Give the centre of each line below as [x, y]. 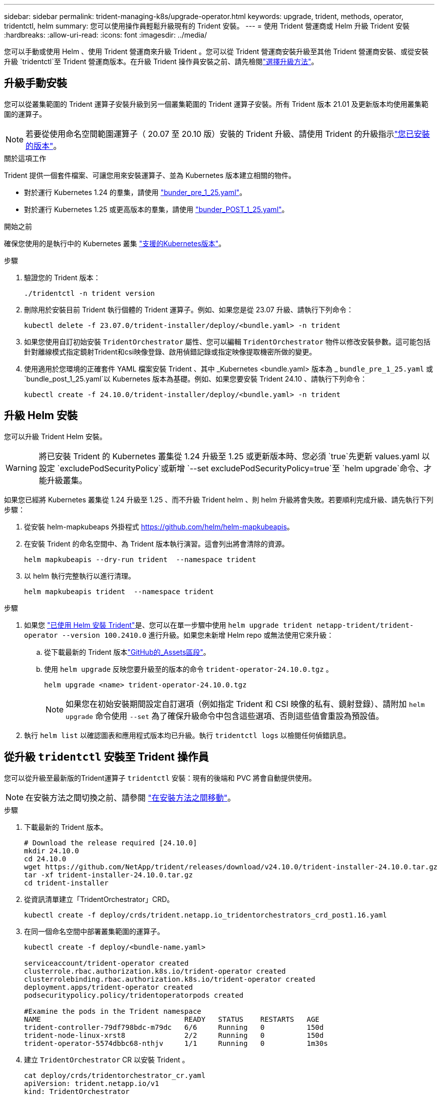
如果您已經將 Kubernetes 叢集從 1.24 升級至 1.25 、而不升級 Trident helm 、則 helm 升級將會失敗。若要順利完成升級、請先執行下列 [219, 499]
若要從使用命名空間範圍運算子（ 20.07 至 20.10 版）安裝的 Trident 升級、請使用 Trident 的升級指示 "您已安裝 [228, 134]
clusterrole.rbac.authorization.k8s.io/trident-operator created [155, 971]
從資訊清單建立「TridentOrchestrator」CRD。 [99, 899]
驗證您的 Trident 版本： [62, 277]
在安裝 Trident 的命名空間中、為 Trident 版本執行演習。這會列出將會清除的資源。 [157, 543]
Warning [21, 468]
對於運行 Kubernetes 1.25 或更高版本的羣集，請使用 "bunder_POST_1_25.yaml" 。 [156, 209]
